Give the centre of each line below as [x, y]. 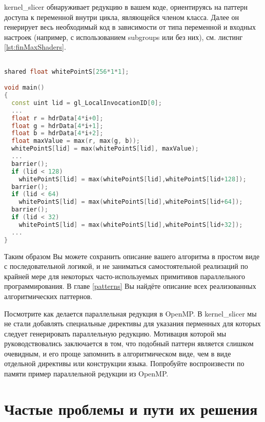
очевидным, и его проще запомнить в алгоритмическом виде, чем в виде [118, 353]
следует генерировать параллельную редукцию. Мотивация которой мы [115, 333]
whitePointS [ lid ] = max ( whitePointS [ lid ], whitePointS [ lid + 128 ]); [132, 179]
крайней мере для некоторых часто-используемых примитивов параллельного [125, 276]
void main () [24, 88]
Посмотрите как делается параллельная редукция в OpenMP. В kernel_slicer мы [130, 313]
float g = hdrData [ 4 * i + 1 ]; [57, 126]
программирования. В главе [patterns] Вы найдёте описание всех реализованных [130, 286]
